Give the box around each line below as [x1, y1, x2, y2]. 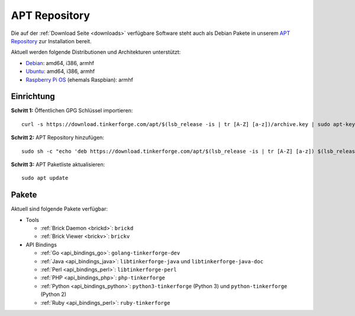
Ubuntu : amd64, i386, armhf [25, 68, 95, 75]
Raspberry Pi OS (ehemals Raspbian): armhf [25, 76, 133, 83]
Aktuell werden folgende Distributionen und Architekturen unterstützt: [11, 49, 181, 56]
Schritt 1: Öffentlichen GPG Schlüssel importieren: [11, 107, 133, 114]
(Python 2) [40, 291, 67, 298]
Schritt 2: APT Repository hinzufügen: [11, 134, 105, 141]
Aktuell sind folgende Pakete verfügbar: [11, 205, 108, 212]
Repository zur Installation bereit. [11, 37, 92, 44]
